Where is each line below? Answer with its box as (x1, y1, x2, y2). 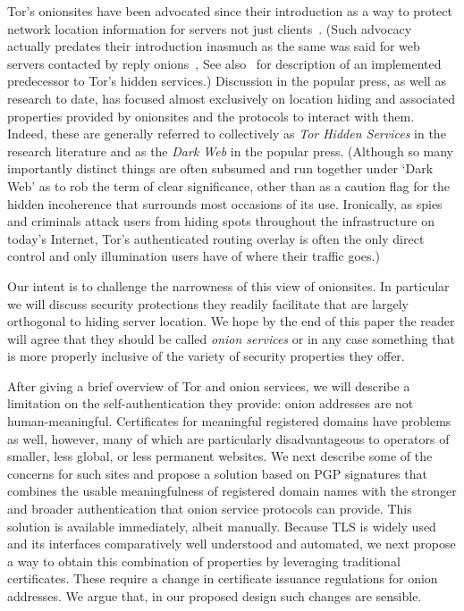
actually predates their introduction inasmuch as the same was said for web (7, 37, 420, 55)
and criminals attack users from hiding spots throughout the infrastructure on (7, 212, 434, 230)
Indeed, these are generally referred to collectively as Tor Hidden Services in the (7, 124, 446, 143)
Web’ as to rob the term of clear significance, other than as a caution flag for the (7, 176, 451, 195)
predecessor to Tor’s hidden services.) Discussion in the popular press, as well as (7, 71, 446, 90)
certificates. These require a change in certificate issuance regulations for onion (7, 569, 438, 588)
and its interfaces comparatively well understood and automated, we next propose (7, 534, 456, 553)
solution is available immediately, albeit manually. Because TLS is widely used (7, 516, 436, 535)
